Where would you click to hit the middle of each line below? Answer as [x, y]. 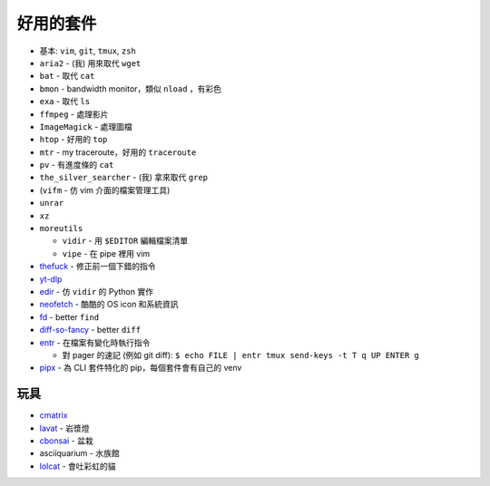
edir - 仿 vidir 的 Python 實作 [97, 291]
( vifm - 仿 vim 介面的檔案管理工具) [105, 190]
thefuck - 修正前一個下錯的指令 [98, 267]
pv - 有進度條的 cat [77, 165]
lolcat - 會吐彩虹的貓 [78, 466]
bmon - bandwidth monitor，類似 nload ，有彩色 [131, 88]
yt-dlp [51, 279]
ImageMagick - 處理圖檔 [86, 126]
